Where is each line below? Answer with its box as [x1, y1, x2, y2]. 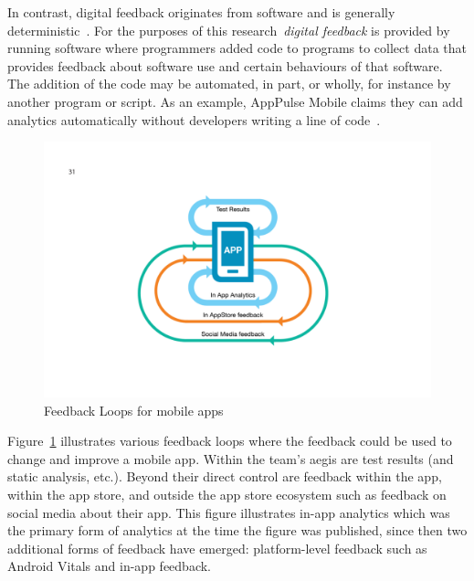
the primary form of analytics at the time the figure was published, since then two [7, 521, 468, 540]
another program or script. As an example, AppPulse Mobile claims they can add [7, 91, 463, 111]
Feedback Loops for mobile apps [44, 400, 224, 419]
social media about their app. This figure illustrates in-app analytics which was [7, 502, 450, 522]
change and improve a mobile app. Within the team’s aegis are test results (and [7, 449, 454, 468]
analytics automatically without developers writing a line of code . [7, 110, 381, 129]
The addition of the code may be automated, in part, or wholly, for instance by [7, 74, 451, 93]
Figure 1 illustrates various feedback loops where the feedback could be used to [7, 431, 452, 450]
